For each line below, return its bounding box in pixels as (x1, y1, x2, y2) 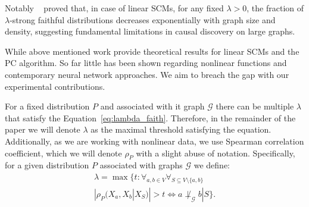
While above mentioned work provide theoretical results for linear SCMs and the (5, 45, 299, 57)
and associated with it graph (100, 100, 205, 112)
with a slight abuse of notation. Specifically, (136, 146, 295, 159)
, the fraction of (246, 2, 304, 14)
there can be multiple (216, 100, 294, 112)
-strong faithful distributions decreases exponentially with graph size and (10, 13, 276, 26)
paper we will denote (5, 123, 80, 136)
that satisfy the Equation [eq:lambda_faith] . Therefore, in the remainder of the (5, 111, 296, 124)
